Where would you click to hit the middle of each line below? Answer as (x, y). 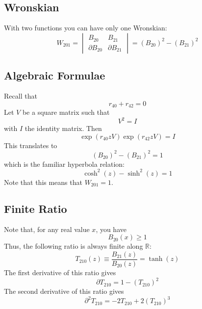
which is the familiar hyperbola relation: (64, 164)
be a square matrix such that (66, 112)
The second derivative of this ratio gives (64, 291)
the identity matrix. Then (63, 128)
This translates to (31, 145)
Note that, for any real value (47, 229)
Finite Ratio (36, 208)
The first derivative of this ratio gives (60, 272)
